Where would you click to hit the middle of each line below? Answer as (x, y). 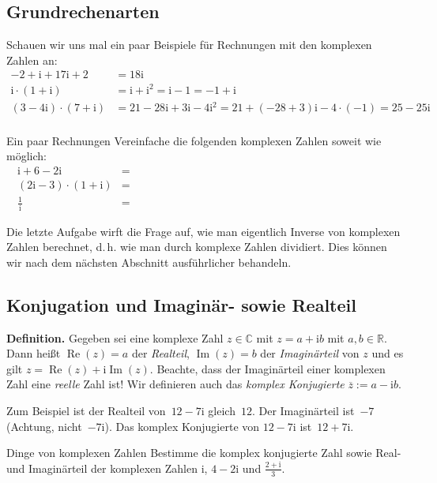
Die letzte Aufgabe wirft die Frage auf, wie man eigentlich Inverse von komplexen (203, 231)
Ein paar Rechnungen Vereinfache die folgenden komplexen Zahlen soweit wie (194, 140)
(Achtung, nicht (44, 426)
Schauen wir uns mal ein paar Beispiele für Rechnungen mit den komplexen (189, 45)
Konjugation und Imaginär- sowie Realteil (181, 304)
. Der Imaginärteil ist (303, 410)
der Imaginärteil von (310, 353)
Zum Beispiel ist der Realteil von (86, 410)
